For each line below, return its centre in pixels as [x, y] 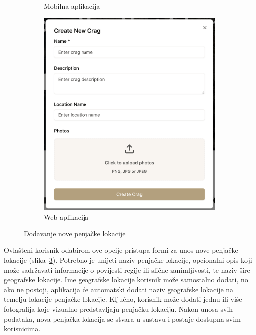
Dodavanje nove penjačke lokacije [75, 233]
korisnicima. [22, 328]
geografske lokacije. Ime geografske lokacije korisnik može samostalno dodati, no [126, 279]
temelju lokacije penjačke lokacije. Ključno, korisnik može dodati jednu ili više [123, 299]
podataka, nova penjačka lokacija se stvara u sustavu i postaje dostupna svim [122, 318]
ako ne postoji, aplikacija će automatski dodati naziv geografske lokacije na [119, 289]
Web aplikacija [66, 217]
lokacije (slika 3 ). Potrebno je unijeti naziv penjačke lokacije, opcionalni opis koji [128, 260]
